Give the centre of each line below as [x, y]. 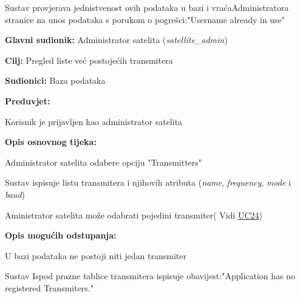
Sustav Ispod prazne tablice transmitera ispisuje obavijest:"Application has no [150, 276]
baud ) [15, 194]
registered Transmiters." [49, 287]
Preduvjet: [28, 100]
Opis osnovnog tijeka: [51, 142]
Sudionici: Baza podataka [55, 80]
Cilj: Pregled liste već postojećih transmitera [89, 60]
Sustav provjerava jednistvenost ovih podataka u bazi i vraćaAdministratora [147, 7]
